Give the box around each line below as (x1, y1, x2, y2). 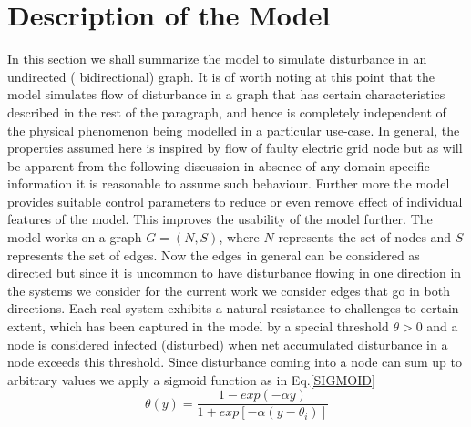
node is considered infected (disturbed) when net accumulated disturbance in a (7, 334, 448, 353)
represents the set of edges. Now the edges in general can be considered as (7, 245, 420, 264)
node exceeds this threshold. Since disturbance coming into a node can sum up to (7, 352, 463, 371)
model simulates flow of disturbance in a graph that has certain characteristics (7, 85, 445, 104)
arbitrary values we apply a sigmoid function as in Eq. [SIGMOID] (7, 370, 375, 389)
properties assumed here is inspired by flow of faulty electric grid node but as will (7, 138, 463, 158)
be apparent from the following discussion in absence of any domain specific (7, 156, 430, 175)
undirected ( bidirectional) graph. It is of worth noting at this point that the (7, 66, 435, 86)
